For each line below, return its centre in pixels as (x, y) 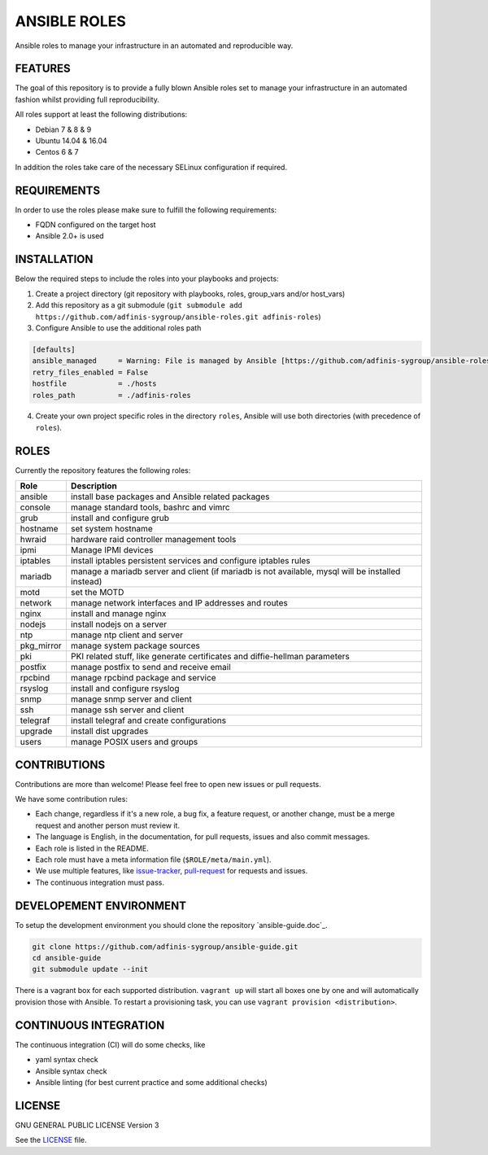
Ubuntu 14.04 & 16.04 (71, 141)
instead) (86, 582)
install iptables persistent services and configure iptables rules (190, 561)
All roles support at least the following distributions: (101, 115)
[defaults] (54, 349)
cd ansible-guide (67, 958)
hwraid (33, 540)
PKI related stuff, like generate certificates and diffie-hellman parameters (210, 657)
